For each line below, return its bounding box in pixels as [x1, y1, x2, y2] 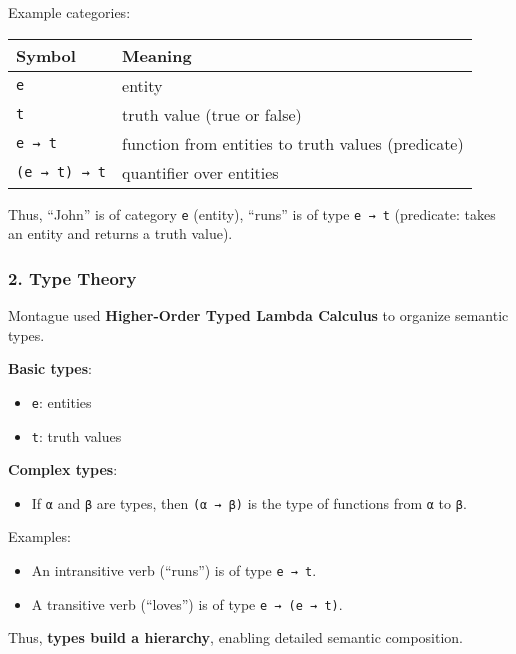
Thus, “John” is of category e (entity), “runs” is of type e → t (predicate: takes [8, 203, 496, 224]
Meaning [122, 43, 192, 67]
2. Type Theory [8, 265, 137, 290]
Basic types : [8, 358, 92, 379]
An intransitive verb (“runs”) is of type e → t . [31, 560, 317, 580]
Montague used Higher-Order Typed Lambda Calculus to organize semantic [8, 305, 509, 326]
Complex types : [8, 459, 118, 480]
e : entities [31, 391, 92, 412]
